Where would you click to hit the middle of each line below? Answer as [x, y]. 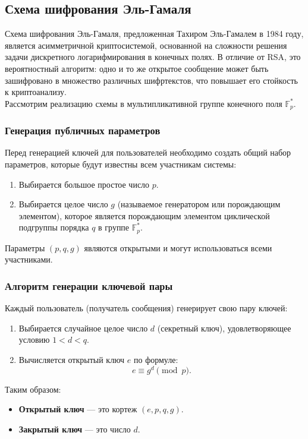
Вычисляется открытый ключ [72, 360]
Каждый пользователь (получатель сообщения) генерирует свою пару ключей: [146, 308]
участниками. [29, 259]
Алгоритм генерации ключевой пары [89, 285]
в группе [114, 227]
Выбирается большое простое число [84, 184]
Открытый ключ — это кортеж [78, 409]
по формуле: [156, 360]
